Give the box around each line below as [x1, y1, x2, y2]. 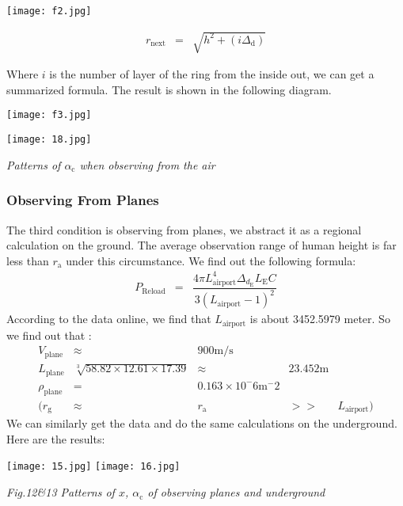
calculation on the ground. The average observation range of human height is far [6, 237, 397, 253]
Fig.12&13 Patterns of [6, 484, 115, 500]
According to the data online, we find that [6, 310, 211, 327]
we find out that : [6, 326, 92, 343]
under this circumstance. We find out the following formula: [66, 252, 356, 268]
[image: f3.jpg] [6, 109, 92, 121]
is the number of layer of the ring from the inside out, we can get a [49, 66, 374, 82]
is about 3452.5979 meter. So [249, 310, 390, 327]
